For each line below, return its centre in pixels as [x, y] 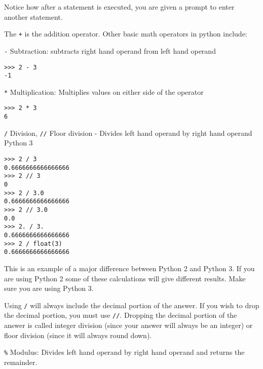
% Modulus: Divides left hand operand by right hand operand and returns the [124, 352]
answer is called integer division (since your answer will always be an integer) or [128, 325]
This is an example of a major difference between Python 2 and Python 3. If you [129, 268]
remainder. [21, 362]
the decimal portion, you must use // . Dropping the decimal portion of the [121, 315]
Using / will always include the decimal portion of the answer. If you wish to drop [132, 305]
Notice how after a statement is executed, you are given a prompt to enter [119, 7]
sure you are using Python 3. [49, 288]
